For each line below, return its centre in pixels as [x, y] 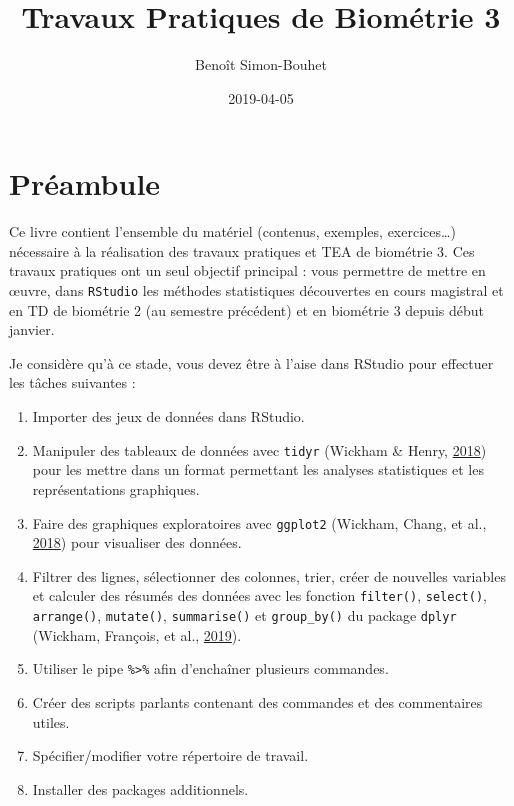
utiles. [51, 721]
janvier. [32, 329]
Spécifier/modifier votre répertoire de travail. [170, 755]
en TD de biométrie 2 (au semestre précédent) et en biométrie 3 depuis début [246, 309]
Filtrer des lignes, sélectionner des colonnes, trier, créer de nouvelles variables [269, 575]
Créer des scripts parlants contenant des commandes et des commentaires [257, 701]
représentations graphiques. [116, 488]
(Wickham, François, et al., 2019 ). [137, 634]
